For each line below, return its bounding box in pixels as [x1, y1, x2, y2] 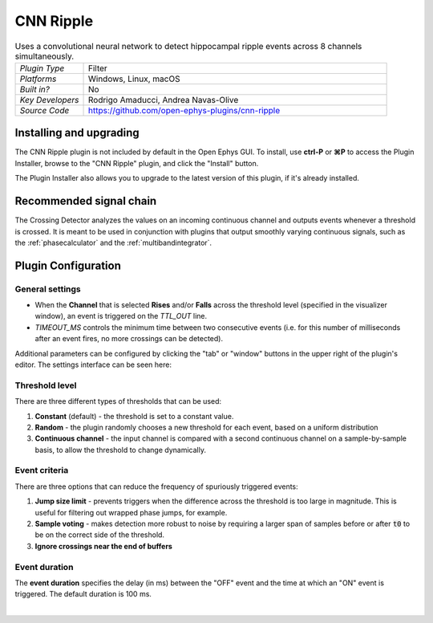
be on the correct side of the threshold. [34, 530, 164, 540]
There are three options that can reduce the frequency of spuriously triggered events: [14, 482, 298, 491]
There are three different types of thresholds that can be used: [14, 397, 222, 406]
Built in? [19, 83, 50, 95]
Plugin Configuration [14, 259, 122, 272]
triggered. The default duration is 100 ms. [14, 589, 152, 599]
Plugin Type [19, 63, 65, 74]
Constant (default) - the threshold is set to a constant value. [34, 411, 234, 421]
